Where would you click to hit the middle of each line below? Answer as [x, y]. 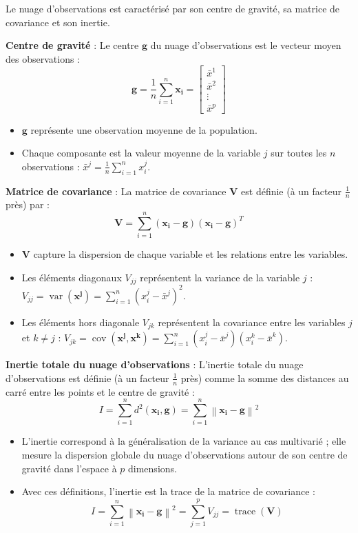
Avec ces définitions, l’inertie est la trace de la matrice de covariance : [168, 491]
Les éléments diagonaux [72, 277]
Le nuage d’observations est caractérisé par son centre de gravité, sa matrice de [173, 8]
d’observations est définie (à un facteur [87, 378]
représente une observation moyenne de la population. [144, 129]
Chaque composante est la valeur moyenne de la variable [141, 153]
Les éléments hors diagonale [81, 322]
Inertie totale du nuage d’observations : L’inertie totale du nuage [155, 364]
